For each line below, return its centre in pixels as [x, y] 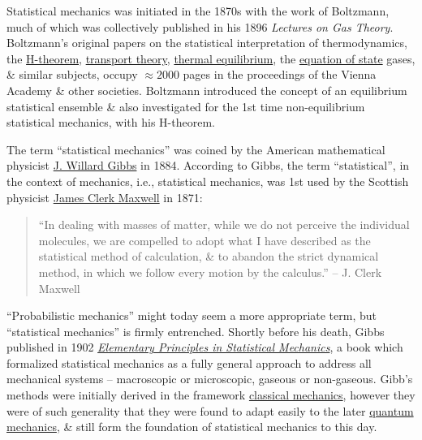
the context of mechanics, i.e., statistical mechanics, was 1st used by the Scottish [208, 181]
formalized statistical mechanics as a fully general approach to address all [189, 362]
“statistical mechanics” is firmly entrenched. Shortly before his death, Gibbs [196, 331]
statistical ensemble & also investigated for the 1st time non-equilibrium [186, 106]
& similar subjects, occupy [72, 74]
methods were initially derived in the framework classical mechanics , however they [211, 395]
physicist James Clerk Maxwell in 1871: [105, 197]
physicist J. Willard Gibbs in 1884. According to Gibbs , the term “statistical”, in [208, 165]
